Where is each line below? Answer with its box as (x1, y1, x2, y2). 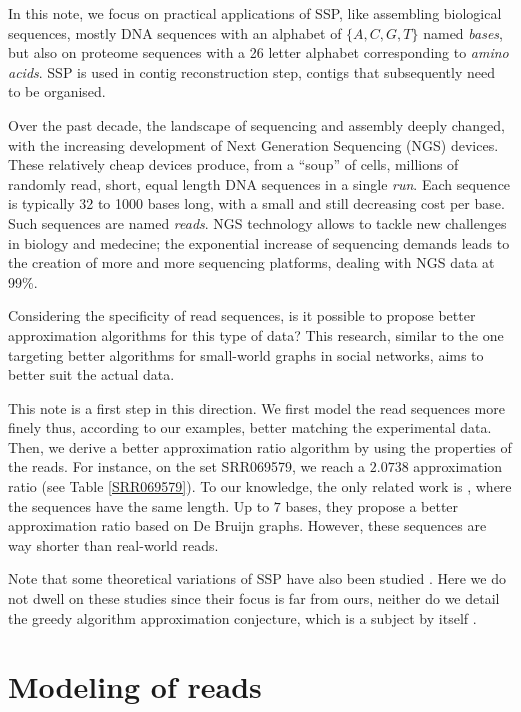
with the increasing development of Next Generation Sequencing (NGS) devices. (8, 134, 499, 155)
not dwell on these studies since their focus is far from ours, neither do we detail (8, 588, 500, 609)
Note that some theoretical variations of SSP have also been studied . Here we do (8, 568, 506, 589)
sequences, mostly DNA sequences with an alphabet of (8, 22, 342, 43)
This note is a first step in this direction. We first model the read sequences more (8, 397, 505, 418)
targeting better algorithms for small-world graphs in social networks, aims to (8, 344, 484, 365)
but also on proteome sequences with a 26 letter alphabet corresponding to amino (8, 42, 509, 63)
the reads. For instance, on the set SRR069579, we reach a (8, 456, 366, 477)
